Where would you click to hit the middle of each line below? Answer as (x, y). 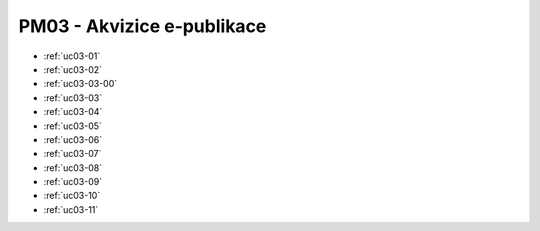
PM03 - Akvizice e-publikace (142, 26)
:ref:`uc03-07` (72, 154)
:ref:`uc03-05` (72, 126)
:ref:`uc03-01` (72, 56)
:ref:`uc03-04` (73, 112)
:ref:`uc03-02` (73, 69)
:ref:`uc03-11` (71, 209)
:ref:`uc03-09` (73, 182)
